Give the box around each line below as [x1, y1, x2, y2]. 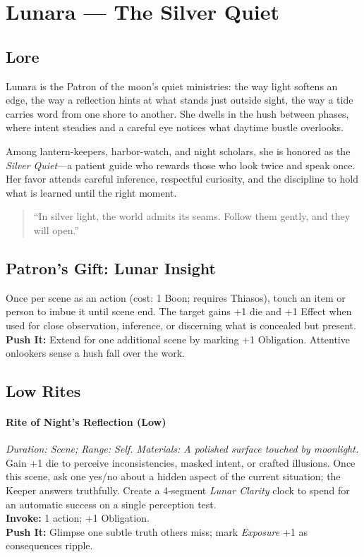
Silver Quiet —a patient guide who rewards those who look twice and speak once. [6, 157, 356, 172]
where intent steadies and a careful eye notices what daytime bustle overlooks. [6, 120, 344, 135]
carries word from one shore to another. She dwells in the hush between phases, [6, 106, 349, 121]
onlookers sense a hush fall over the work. [6, 345, 185, 360]
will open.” [33, 222, 79, 237]
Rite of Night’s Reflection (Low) [6, 415, 166, 429]
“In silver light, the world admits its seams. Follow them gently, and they [33, 209, 351, 224]
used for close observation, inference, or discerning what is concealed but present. [6, 317, 356, 332]
